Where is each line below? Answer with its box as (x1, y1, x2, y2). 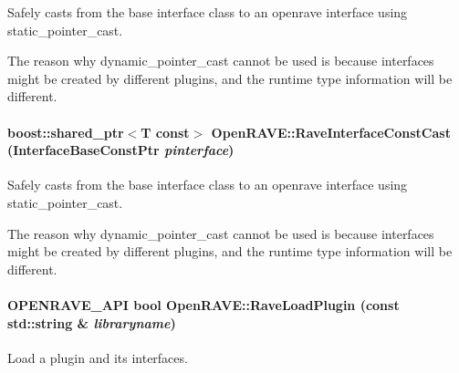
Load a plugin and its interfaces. (7, 347, 188, 367)
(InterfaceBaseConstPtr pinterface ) (7, 140, 235, 160)
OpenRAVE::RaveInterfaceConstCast (211, 122, 451, 141)
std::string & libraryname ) (7, 313, 176, 332)
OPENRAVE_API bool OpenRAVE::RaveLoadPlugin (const (7, 295, 400, 314)
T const (141, 122, 190, 141)
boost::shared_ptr (7, 122, 124, 141)
